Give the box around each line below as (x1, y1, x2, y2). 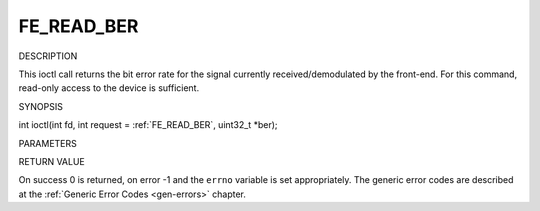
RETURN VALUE (18, 155, 85, 167)
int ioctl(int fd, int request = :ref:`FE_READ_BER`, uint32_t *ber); (18, 119, 279, 131)
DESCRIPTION (18, 50, 78, 62)
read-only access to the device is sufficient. (18, 82, 200, 94)
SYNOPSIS (18, 100, 64, 112)
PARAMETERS (18, 137, 77, 149)
